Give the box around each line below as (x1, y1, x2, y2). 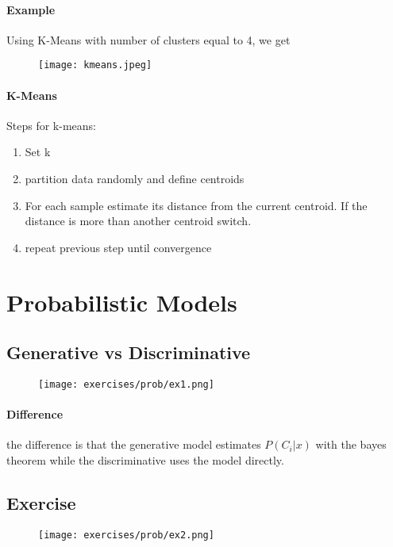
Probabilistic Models (6, 285, 237, 318)
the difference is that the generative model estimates (6, 436, 261, 453)
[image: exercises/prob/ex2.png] (38, 529, 214, 541)
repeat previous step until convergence (25, 239, 212, 255)
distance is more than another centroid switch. (25, 212, 252, 229)
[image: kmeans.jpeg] (38, 59, 152, 71)
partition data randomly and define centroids (25, 170, 245, 187)
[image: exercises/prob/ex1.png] (38, 378, 214, 390)
